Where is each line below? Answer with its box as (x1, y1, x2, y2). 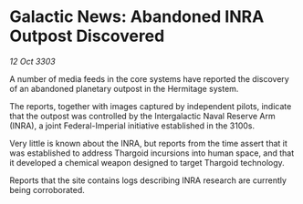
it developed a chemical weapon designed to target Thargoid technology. (9, 157, 285, 168)
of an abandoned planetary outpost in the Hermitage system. (9, 83, 239, 94)
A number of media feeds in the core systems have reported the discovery (9, 73, 289, 84)
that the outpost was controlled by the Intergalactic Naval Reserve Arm (9, 110, 276, 121)
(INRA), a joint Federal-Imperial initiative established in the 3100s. (9, 120, 256, 131)
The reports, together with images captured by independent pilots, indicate (9, 100, 292, 111)
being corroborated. (9, 184, 85, 195)
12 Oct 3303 (9, 56, 57, 66)
